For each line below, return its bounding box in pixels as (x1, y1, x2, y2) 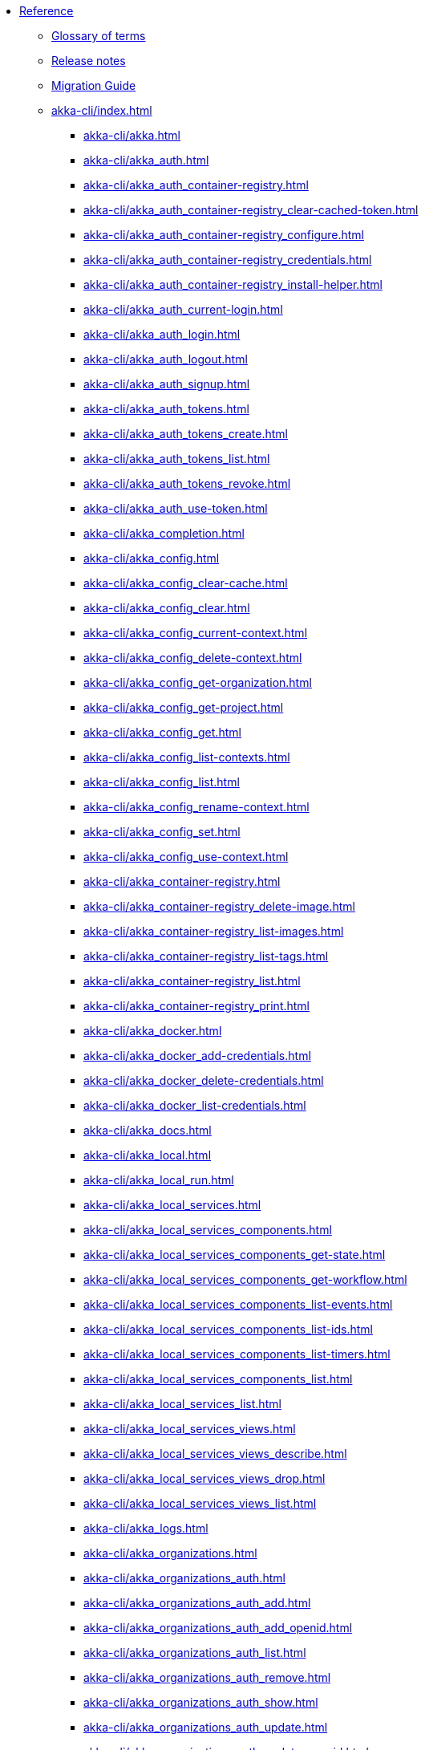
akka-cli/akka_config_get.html (83, 725, 241, 739)
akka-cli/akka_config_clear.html (83, 601, 250, 615)
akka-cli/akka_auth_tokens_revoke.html (83, 477, 291, 490)
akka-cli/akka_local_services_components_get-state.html (83, 1248, 386, 1261)
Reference (19, 4, 74, 18)
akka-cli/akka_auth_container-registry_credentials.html (83, 253, 372, 266)
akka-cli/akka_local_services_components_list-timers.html (83, 1347, 391, 1361)
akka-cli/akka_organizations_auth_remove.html (83, 1671, 331, 1684)
